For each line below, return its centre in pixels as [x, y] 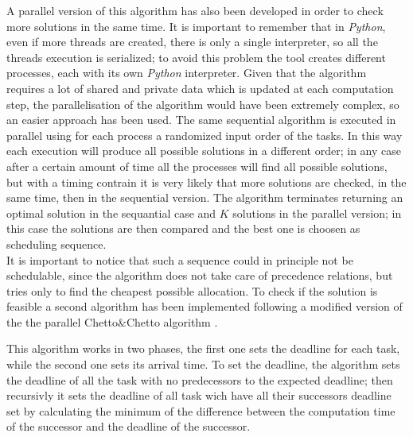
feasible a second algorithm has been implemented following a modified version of [205, 306]
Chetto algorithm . [172, 321]
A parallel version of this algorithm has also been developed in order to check [195, 10]
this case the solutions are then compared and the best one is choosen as [183, 228]
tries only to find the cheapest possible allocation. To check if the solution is [192, 290]
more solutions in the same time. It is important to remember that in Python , [196, 26]
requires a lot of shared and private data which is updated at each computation [200, 88]
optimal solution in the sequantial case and [111, 213]
